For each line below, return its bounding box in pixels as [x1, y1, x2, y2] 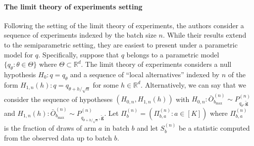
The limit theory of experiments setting [4, 1, 143, 11]
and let [137, 123, 158, 133]
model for [4, 49, 33, 59]
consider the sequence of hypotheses [4, 94, 113, 104]
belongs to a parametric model [126, 49, 219, 59]
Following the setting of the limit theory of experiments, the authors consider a [4, 20, 244, 30]
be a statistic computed [178, 123, 250, 133]
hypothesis [4, 69, 36, 79]
